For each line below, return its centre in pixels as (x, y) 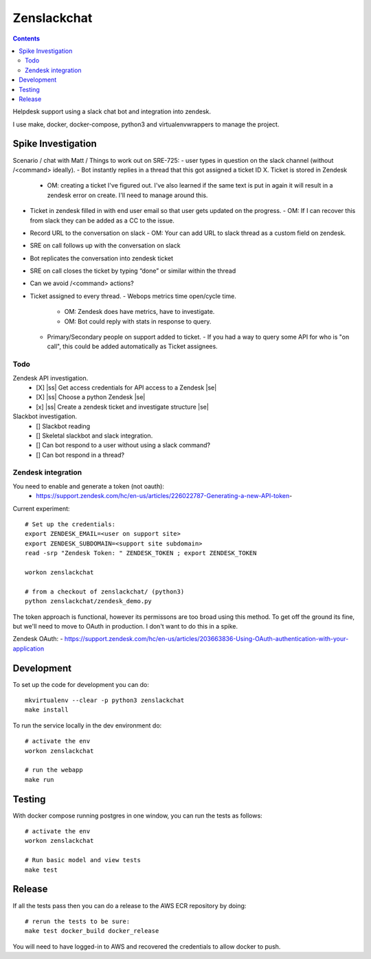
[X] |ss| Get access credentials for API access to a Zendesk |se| (126, 387)
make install (47, 710)
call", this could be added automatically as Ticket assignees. (132, 346)
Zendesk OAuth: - (38, 639)
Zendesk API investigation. (50, 378)
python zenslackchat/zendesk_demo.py (89, 601)
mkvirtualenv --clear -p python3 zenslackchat (105, 700)
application (29, 648)
